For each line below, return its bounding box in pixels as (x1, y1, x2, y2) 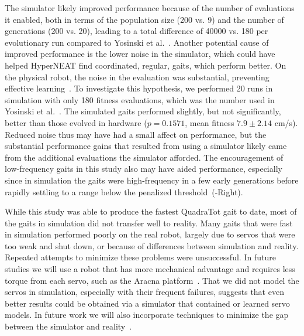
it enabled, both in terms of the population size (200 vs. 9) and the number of (5, 13, 284, 25)
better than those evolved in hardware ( (5, 116, 147, 128)
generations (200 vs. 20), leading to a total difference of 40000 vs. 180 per (5, 25, 268, 37)
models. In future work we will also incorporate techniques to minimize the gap (5, 308, 289, 321)
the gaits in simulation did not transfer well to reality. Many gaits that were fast (5, 216, 293, 229)
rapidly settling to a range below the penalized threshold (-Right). (5, 185, 243, 198)
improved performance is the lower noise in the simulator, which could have (5, 47, 275, 60)
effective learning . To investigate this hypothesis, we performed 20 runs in (5, 82, 273, 94)
